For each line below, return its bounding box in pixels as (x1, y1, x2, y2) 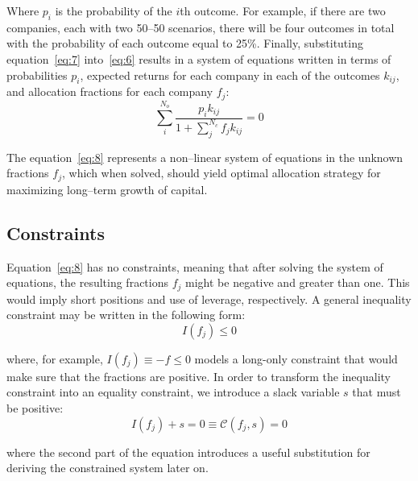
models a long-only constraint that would (194, 350, 398, 367)
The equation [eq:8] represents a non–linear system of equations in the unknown (6, 148, 404, 165)
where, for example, (6, 350, 103, 367)
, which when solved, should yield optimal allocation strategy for (62, 164, 381, 181)
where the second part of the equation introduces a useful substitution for (6, 443, 370, 460)
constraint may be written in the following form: (6, 306, 246, 323)
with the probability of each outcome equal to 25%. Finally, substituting (6, 35, 363, 52)
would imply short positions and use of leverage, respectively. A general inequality (6, 290, 412, 307)
